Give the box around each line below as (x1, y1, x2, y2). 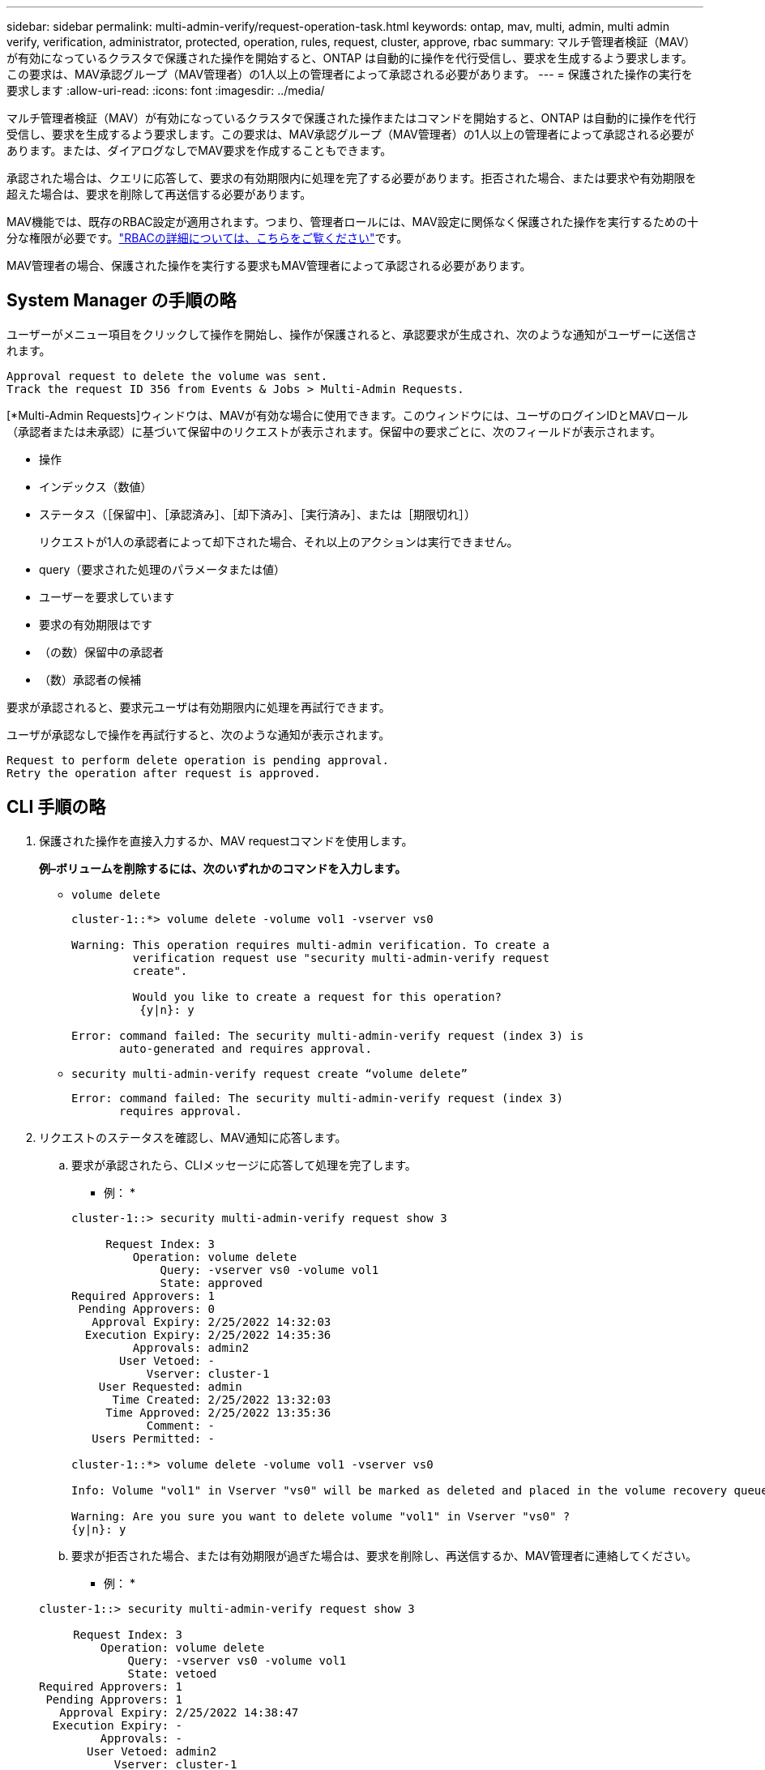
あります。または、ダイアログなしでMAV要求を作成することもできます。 (6, 143, 392, 157)
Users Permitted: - (92, 1431, 216, 1445)
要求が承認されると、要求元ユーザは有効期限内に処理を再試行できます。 (6, 699, 391, 714)
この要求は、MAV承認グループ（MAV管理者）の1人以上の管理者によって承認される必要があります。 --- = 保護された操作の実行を (6, 67, 693, 81)
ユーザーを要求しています (39, 589, 175, 604)
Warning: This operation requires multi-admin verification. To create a (71, 938, 550, 951)
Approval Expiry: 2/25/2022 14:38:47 (59, 1705, 299, 1719)
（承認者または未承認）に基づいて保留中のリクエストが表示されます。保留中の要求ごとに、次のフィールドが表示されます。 (6, 424, 662, 438)
